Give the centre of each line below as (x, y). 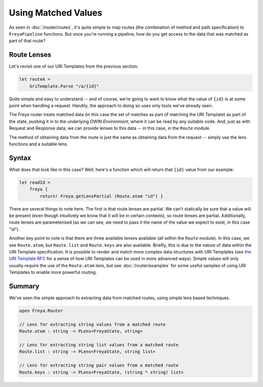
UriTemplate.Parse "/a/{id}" (64, 86)
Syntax (20, 158)
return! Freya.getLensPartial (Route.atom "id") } (101, 196)
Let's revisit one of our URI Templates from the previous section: (74, 66)
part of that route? (27, 41)
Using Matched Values (56, 13)
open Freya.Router (41, 311)
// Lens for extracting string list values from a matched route (99, 345)
